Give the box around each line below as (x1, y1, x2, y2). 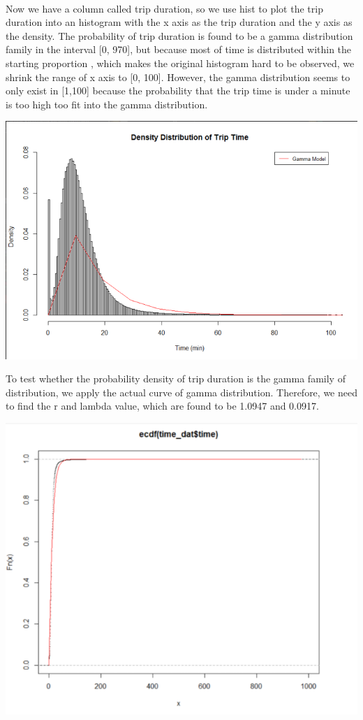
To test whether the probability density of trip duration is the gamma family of (6, 371, 346, 386)
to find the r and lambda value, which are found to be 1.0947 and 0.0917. (6, 398, 319, 413)
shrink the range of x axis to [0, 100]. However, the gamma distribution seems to (6, 69, 350, 84)
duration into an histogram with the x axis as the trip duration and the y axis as (6, 15, 353, 29)
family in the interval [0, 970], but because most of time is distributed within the (6, 42, 352, 57)
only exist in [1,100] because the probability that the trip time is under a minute (6, 83, 350, 98)
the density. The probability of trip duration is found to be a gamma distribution (6, 28, 353, 43)
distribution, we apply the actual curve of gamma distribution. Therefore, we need (6, 384, 357, 399)
